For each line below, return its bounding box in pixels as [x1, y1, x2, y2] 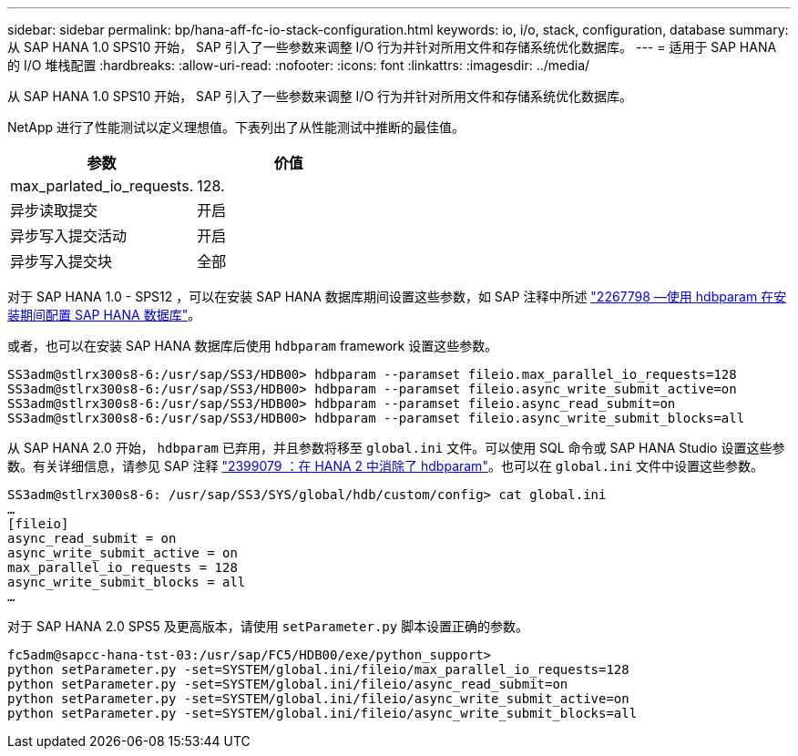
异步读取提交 [10, 201, 98, 220]
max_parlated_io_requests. [10, 177, 194, 195]
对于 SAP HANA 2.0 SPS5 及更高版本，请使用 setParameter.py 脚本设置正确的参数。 [7, 618, 529, 634]
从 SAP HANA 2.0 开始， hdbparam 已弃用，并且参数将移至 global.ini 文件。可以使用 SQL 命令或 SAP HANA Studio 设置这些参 [7, 440, 785, 455]
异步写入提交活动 [10, 227, 128, 245]
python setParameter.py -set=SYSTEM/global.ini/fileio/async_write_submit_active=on [7, 691, 629, 706]
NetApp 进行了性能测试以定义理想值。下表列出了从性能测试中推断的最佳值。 [7, 119, 465, 135]
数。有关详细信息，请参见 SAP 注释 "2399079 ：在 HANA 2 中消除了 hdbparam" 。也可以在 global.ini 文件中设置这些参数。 [7, 458, 764, 474]
